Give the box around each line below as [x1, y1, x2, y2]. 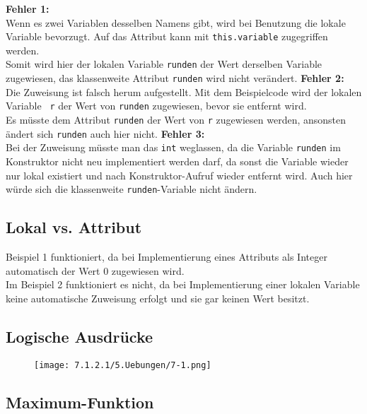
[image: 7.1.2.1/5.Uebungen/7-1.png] [34, 360, 211, 370]
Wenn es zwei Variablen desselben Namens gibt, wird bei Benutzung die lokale [6, 15, 346, 30]
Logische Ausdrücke [6, 325, 153, 347]
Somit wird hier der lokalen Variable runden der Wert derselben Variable [6, 57, 322, 71]
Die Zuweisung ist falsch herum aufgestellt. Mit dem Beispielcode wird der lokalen [6, 84, 362, 99]
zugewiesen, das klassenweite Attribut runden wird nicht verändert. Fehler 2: [6, 71, 344, 85]
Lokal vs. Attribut [6, 216, 142, 238]
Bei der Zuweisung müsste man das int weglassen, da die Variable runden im [6, 140, 341, 155]
